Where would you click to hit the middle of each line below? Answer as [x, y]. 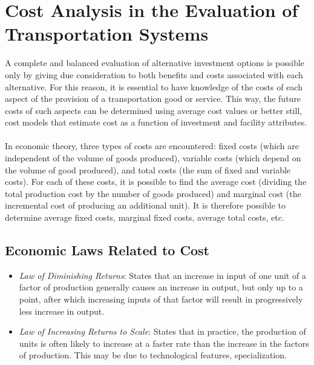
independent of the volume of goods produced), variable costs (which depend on [153, 158]
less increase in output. [62, 311]
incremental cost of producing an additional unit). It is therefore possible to [146, 205]
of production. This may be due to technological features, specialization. [153, 355]
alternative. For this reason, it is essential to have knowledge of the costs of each [154, 86]
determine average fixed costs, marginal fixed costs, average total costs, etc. [145, 217]
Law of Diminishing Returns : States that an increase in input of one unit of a [162, 275]
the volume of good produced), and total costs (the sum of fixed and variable [148, 169]
